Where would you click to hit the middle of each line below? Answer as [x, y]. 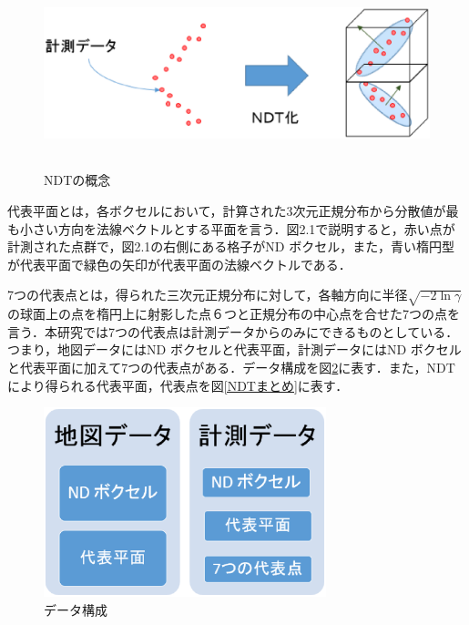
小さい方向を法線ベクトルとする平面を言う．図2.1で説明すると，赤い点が [237, 228]
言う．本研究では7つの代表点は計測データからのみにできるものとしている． [233, 331]
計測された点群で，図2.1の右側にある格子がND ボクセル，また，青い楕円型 [231, 246]
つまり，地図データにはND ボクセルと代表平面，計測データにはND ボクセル [234, 349]
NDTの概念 [77, 180]
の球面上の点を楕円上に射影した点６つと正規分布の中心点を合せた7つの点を [234, 314]
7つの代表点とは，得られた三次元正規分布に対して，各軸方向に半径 [208, 295]
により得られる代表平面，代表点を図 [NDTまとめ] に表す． [178, 385]
